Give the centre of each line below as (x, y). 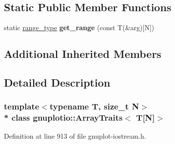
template (22, 106)
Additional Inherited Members (83, 54)
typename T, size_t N (94, 106)
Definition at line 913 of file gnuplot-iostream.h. (75, 135)
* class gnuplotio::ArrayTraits (63, 117)
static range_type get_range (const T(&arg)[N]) (79, 27)
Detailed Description (57, 82)
